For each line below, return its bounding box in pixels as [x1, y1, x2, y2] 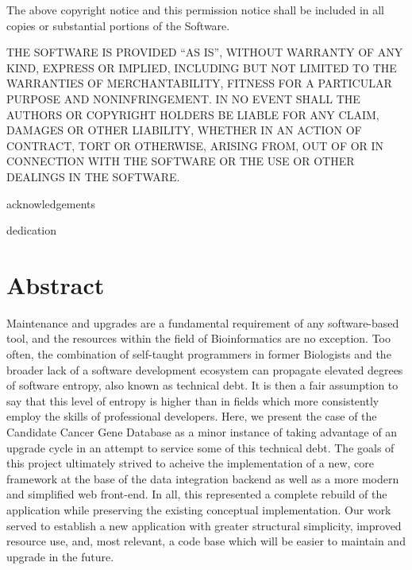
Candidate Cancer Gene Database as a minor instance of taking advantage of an [6, 424, 398, 440]
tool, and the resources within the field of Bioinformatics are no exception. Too [6, 330, 391, 347]
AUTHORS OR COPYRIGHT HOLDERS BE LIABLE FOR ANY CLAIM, [6, 106, 379, 122]
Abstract [6, 268, 105, 301]
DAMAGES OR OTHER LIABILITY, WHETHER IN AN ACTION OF [6, 122, 362, 138]
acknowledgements [6, 195, 96, 211]
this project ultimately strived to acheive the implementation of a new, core [6, 455, 375, 471]
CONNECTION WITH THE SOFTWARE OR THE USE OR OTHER [6, 153, 355, 169]
